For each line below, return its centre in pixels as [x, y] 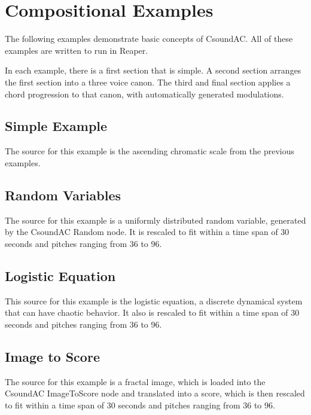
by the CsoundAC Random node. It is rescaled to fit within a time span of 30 [147, 232]
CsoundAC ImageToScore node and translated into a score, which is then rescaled [155, 393]
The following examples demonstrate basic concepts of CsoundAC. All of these [149, 39]
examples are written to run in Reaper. [77, 50]
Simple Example [56, 126]
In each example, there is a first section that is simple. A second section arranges [153, 70]
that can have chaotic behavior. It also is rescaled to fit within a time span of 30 [152, 312]
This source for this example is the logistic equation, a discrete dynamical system [154, 300]
